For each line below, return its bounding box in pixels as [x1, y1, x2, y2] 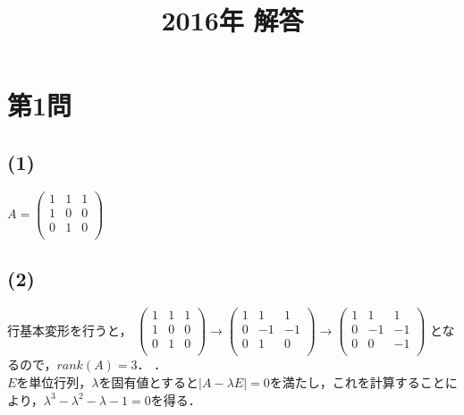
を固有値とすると [98, 372, 199, 391]
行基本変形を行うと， [7, 320, 132, 339]
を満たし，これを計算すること [269, 372, 445, 391]
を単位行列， [16, 372, 92, 391]
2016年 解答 [161, 2, 304, 38]
